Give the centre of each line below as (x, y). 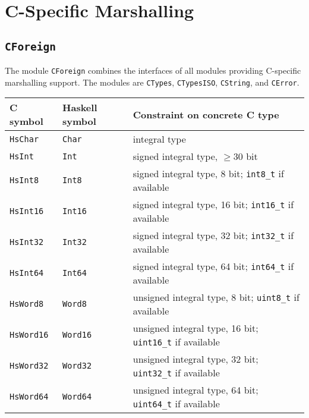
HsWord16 (29, 335)
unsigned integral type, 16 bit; (196, 328)
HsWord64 (29, 397)
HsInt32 (27, 242)
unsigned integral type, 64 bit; (196, 390)
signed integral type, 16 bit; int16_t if (213, 205)
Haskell (80, 108)
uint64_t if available (176, 404)
